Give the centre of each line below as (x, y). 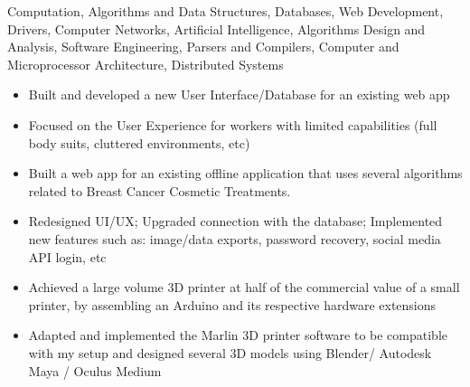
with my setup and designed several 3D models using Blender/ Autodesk (230, 352)
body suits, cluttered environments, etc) (139, 142)
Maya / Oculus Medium (95, 370)
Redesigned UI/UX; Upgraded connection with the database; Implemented (235, 221)
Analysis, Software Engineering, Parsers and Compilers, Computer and (203, 47)
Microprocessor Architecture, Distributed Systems (146, 64)
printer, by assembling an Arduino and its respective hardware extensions (232, 304)
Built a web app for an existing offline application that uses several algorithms (245, 173)
